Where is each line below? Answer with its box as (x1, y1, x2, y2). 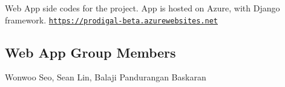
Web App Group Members (5, 43, 176, 61)
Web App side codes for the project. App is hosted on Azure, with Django (5, 2, 280, 14)
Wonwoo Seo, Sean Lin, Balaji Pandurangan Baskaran (5, 71, 206, 83)
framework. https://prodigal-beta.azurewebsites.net (5, 13, 218, 26)
